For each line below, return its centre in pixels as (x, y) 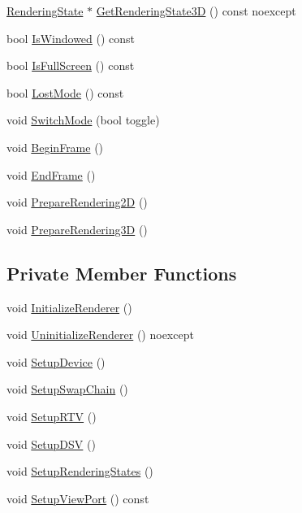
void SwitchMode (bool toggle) (83, 120)
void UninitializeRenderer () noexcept (100, 335)
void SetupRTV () (52, 416)
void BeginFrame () (55, 147)
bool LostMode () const (65, 92)
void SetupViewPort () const (78, 498)
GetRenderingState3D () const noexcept (196, 11)
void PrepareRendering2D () (77, 202)
